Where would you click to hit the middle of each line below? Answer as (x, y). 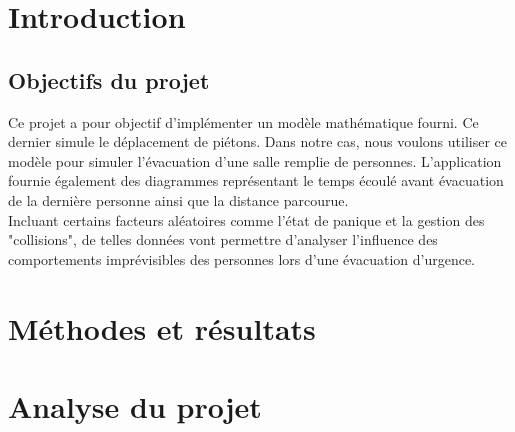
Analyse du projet (135, 405)
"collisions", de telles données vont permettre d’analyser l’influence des (223, 239)
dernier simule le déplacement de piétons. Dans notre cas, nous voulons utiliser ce (258, 141)
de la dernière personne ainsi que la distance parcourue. (178, 199)
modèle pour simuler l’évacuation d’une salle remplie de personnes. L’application (255, 160)
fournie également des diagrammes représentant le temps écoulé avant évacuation (256, 180)
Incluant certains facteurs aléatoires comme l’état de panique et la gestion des (246, 219)
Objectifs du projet (109, 79)
